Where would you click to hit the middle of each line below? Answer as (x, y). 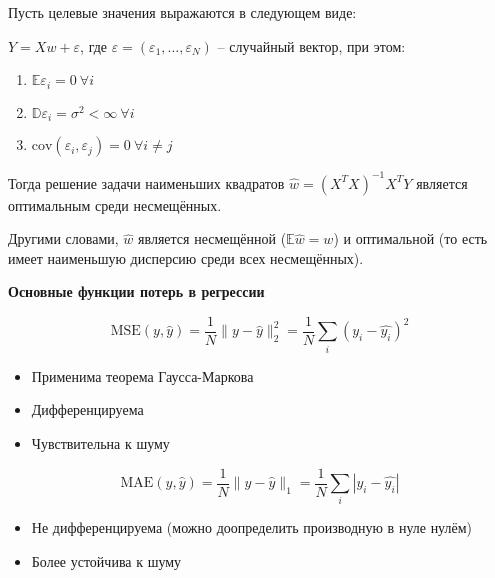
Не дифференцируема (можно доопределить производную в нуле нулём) (252, 527)
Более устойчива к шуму (106, 560)
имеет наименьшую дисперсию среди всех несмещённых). (186, 257)
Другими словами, (63, 238)
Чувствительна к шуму (100, 442)
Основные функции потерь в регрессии (136, 291)
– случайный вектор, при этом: (311, 45)
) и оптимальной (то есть (410, 238)
